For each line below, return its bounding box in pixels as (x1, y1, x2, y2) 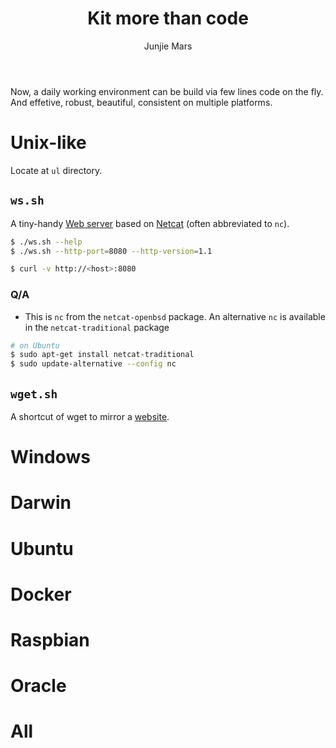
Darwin (10, 492, 72, 514)
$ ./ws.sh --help (10, 237, 83, 247)
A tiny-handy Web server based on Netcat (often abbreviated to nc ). (10, 217, 290, 229)
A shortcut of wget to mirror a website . (10, 411, 170, 423)
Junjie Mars (143, 40, 193, 52)
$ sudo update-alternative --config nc (10, 359, 177, 369)
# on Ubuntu (10, 340, 60, 351)
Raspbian (10, 628, 90, 651)
